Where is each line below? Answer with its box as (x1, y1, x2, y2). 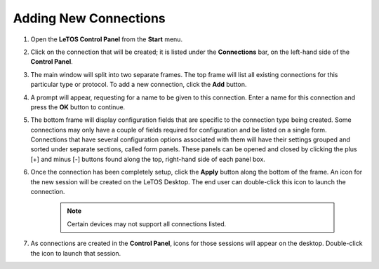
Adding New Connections (13, 11, 166, 26)
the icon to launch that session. (30, 249, 121, 257)
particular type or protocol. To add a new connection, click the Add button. (30, 81, 247, 89)
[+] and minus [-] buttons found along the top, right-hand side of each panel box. (30, 155, 266, 163)
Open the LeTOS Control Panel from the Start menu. (30, 35, 182, 43)
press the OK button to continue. (30, 102, 126, 111)
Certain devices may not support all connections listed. (67, 219, 227, 228)
